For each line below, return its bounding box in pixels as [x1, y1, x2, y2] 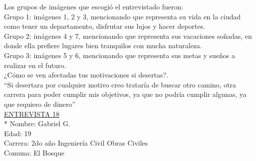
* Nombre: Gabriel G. [4, 118, 71, 129]
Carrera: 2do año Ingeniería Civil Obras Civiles [4, 138, 148, 148]
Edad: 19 [4, 128, 31, 138]
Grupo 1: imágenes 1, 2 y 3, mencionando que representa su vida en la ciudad [4, 11, 241, 21]
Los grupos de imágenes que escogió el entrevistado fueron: [4, 1, 183, 11]
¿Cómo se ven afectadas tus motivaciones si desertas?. [4, 70, 169, 80]
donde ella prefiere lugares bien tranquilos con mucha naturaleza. [4, 40, 202, 51]
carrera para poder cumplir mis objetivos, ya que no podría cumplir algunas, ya [4, 89, 247, 99]
